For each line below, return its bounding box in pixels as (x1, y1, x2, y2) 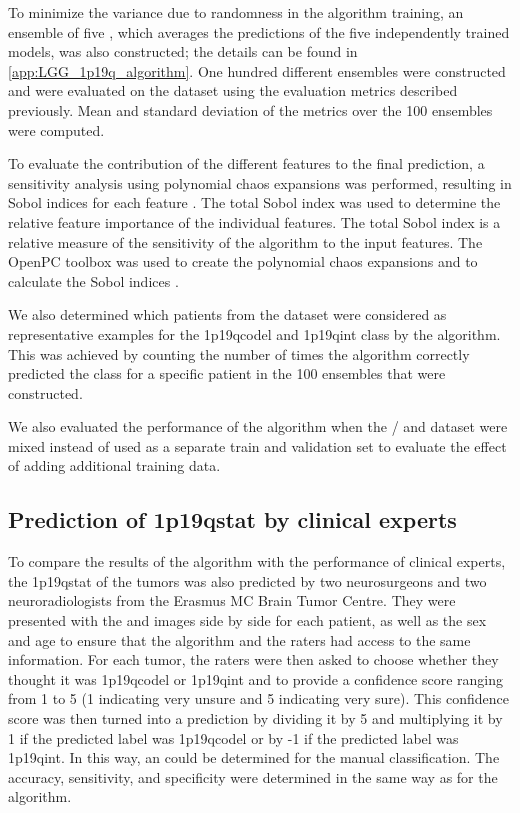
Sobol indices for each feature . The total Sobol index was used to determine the (8, 192, 501, 213)
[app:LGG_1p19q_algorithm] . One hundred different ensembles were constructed (8, 60, 506, 81)
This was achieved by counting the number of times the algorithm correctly (8, 343, 470, 364)
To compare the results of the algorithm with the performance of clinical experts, (8, 551, 506, 572)
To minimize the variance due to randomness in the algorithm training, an (8, 2, 464, 22)
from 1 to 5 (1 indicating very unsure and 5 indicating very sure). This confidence (8, 688, 509, 709)
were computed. (8, 119, 105, 140)
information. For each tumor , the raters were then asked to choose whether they (8, 649, 499, 670)
